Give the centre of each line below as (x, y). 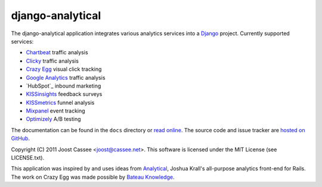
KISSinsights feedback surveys (64, 94)
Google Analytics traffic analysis (66, 77)
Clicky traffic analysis (52, 61)
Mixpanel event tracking (56, 111)
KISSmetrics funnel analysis (60, 102)
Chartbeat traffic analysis (57, 52)
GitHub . (20, 138)
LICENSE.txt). (28, 158)
